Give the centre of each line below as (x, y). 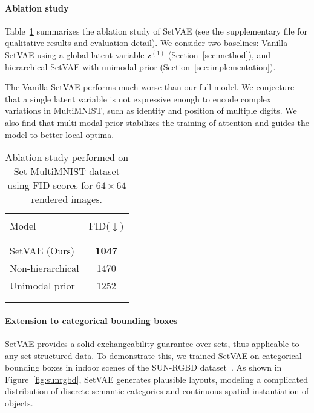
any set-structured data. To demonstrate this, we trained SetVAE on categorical (153, 355)
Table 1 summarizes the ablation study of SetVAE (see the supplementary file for (156, 31)
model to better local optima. (60, 134)
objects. (19, 402)
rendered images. (67, 199)
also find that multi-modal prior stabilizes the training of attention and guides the (157, 122)
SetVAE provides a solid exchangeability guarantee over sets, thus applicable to (152, 343)
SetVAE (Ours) (42, 251)
